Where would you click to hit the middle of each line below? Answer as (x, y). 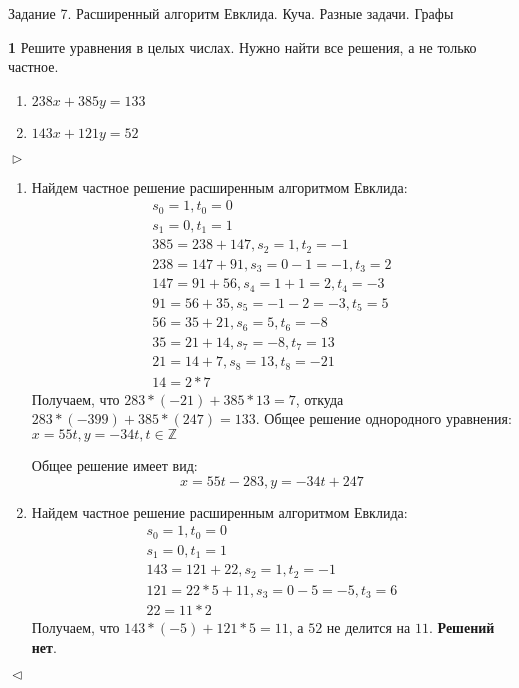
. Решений (461, 627)
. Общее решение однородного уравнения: (383, 418)
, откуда (319, 398)
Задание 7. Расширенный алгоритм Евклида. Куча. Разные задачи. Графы (231, 13)
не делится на (368, 627)
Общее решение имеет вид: (114, 464)
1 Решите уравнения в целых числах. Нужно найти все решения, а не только (242, 46)
